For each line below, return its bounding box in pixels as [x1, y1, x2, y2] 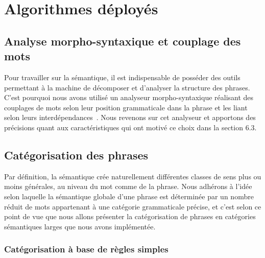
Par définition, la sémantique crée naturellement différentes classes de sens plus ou [4, 171, 261, 181]
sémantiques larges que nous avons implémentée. [4, 221, 156, 231]
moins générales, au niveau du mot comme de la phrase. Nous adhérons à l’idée [4, 181, 252, 192]
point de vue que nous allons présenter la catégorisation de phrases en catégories [4, 211, 256, 222]
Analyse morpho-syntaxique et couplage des [4, 33, 241, 49]
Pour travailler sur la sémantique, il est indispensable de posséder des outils [4, 72, 240, 82]
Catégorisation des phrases [4, 147, 149, 162]
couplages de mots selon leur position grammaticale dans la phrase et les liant [4, 102, 248, 112]
